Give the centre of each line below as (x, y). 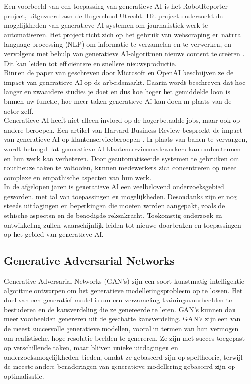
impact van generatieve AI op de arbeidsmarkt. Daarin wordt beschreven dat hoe (125, 82)
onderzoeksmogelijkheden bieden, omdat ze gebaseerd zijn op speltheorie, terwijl (123, 357)
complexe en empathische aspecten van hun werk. (78, 177)
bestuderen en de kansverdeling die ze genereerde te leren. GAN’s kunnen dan (120, 309)
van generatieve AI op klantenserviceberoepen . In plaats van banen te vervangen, (126, 139)
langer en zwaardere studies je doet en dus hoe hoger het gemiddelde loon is (117, 92)
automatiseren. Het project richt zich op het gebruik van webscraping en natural (124, 34)
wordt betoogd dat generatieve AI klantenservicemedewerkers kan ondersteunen (123, 148)
